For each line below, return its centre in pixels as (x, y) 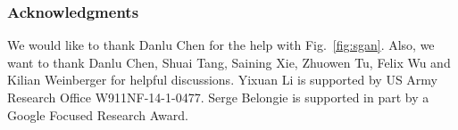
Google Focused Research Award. (98, 114)
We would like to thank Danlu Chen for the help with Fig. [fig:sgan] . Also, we (221, 45)
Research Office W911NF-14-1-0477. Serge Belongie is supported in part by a (218, 97)
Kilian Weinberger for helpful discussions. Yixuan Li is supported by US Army (222, 80)
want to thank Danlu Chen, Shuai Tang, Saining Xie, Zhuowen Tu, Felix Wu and (229, 62)
